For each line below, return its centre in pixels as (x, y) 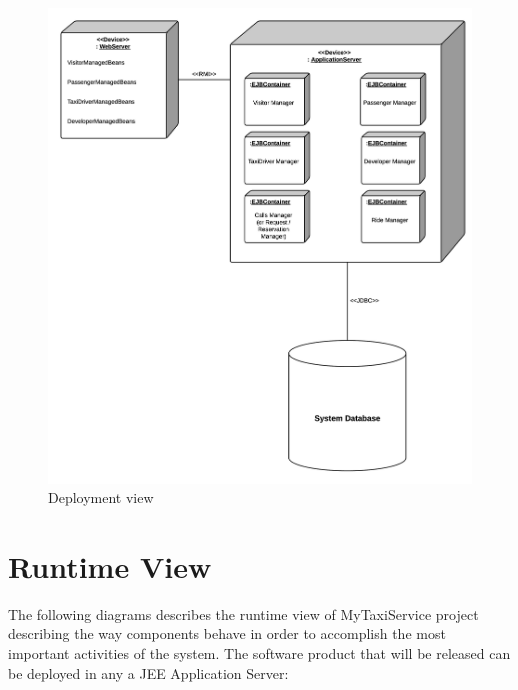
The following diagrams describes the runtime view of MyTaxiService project (243, 613)
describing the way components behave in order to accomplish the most (227, 633)
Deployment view (101, 497)
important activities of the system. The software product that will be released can (259, 653)
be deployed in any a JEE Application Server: (148, 672)
